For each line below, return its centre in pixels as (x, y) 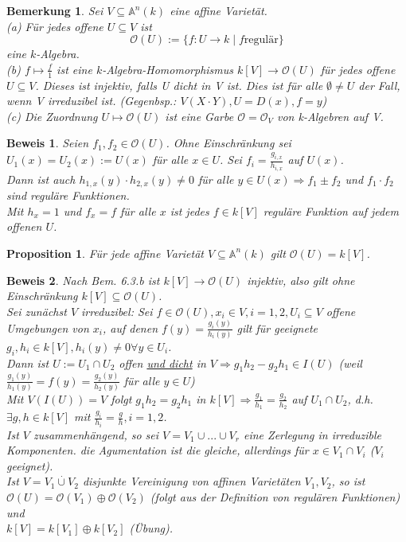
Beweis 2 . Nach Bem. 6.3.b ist (83, 280)
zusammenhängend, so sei (96, 434)
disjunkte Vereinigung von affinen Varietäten (191, 481)
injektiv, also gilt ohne (301, 280)
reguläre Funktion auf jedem (331, 211)
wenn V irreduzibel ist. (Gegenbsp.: (92, 101)
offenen (24, 226)
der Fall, (379, 85)
